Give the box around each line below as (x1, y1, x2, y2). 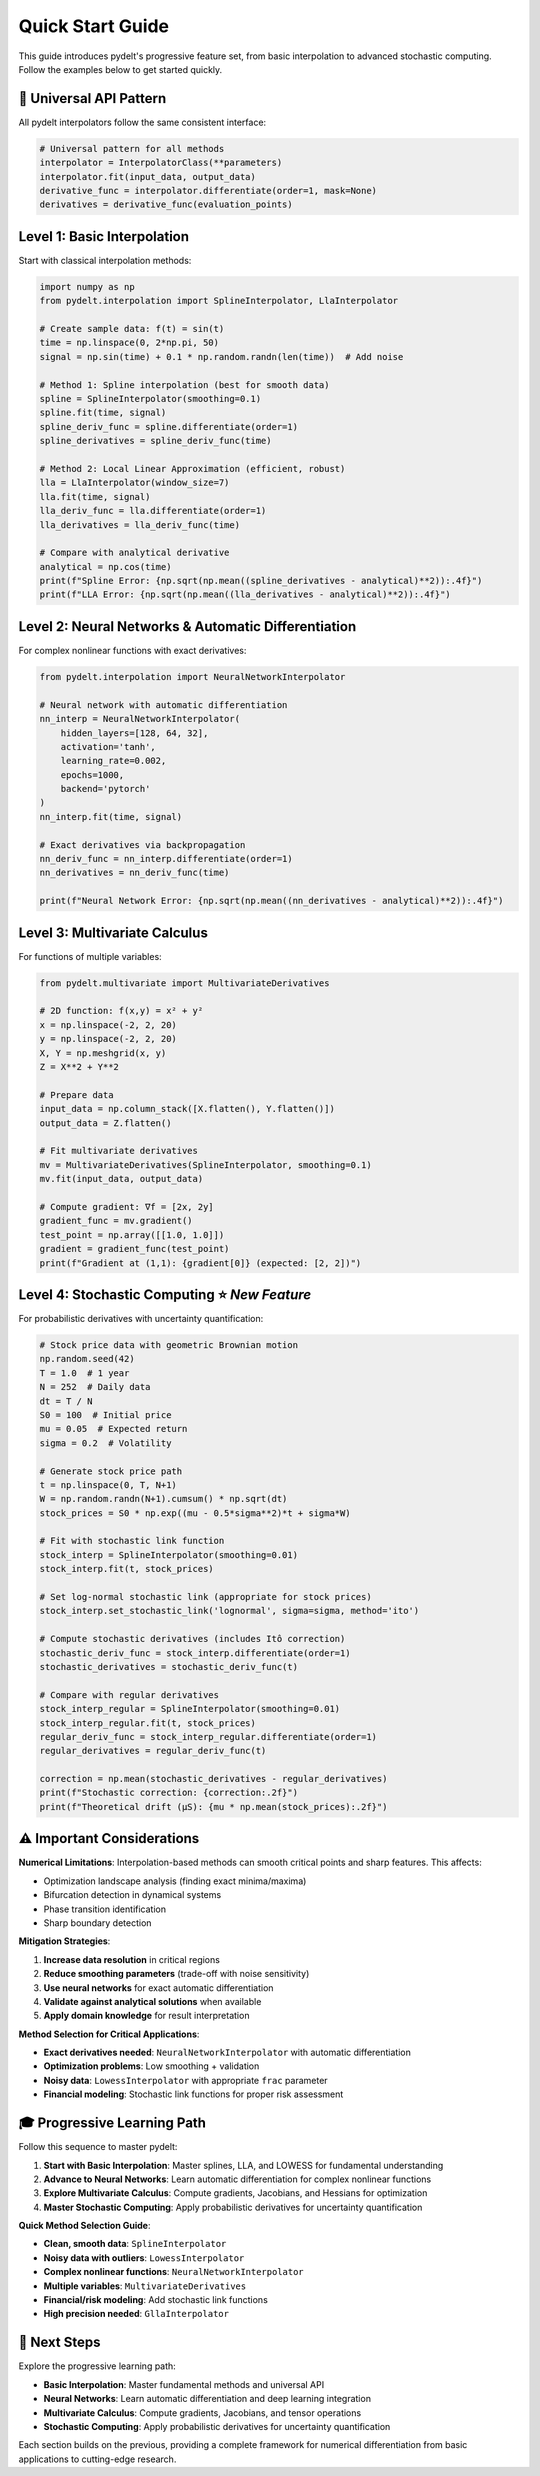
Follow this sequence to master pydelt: (18, 2141, 178, 2153)
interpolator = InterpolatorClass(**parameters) (39, 157, 283, 169)
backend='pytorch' (60, 783, 151, 795)
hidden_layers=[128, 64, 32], (60, 727, 209, 739)
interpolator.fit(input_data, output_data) (39, 171, 257, 182)
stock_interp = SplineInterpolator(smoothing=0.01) (39, 1549, 299, 1560)
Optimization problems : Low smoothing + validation (43, 2060, 260, 2072)
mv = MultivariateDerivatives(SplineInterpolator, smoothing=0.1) (39, 1159, 372, 1170)
